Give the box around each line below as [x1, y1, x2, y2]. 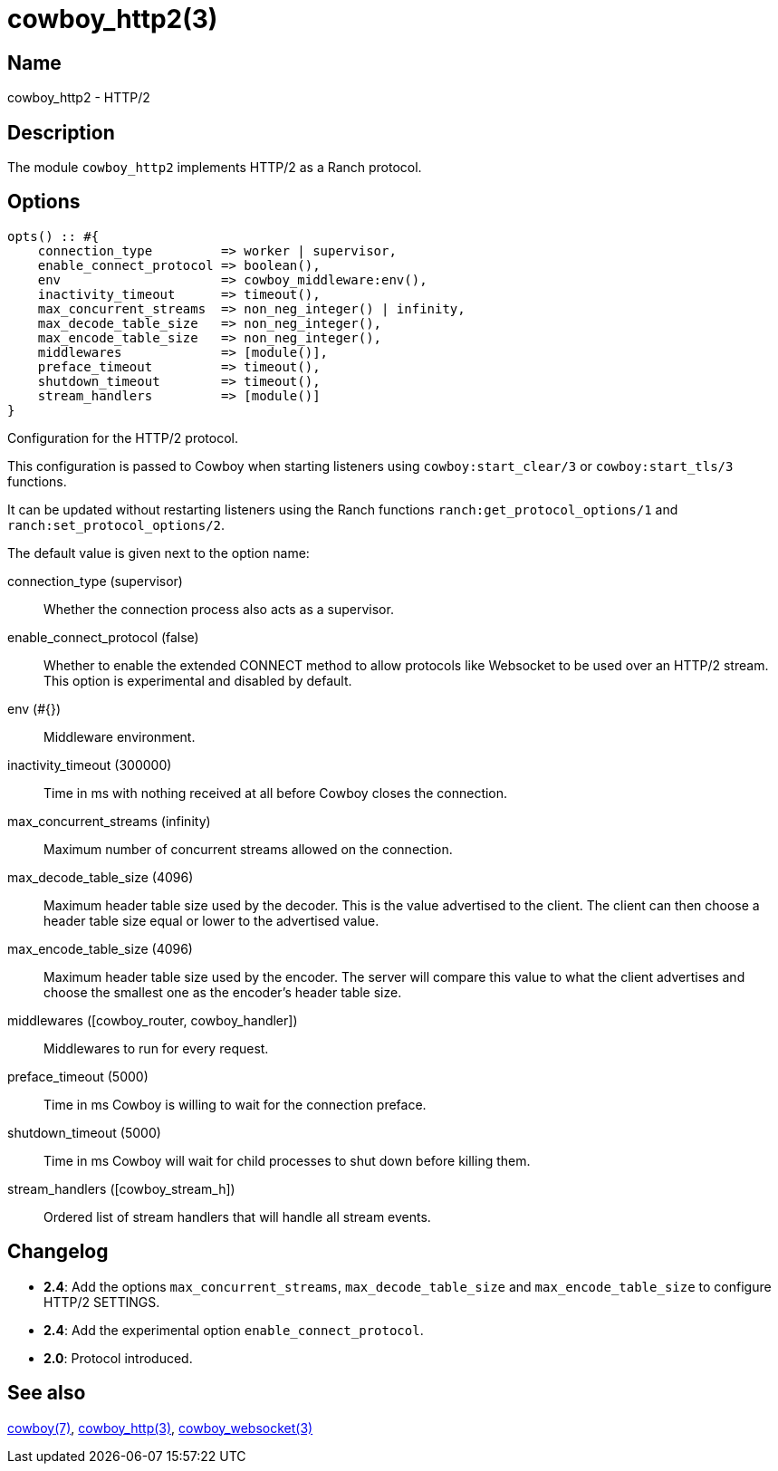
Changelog [7, 1240, 109, 1264]
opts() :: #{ [7, 228, 100, 244]
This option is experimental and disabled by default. [43, 672, 352, 688]
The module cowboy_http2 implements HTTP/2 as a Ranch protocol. [7, 159, 422, 176]
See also [7, 1381, 86, 1405]
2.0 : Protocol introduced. [43, 1350, 193, 1366]
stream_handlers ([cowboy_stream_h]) [7, 1180, 235, 1197]
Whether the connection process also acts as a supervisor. [43, 601, 394, 617]
